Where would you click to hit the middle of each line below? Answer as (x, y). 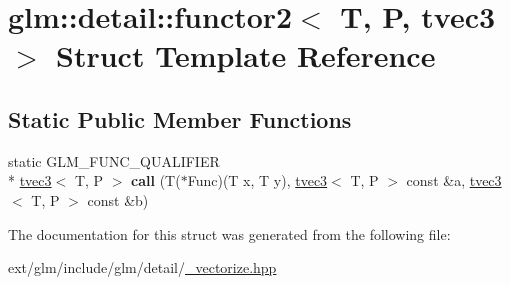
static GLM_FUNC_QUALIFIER (114, 160)
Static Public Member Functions (180, 118)
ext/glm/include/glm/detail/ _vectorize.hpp (142, 267)
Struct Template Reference (246, 55)
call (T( (156, 180)
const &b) (118, 199)
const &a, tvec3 (454, 180)
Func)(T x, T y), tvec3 (257, 180)
